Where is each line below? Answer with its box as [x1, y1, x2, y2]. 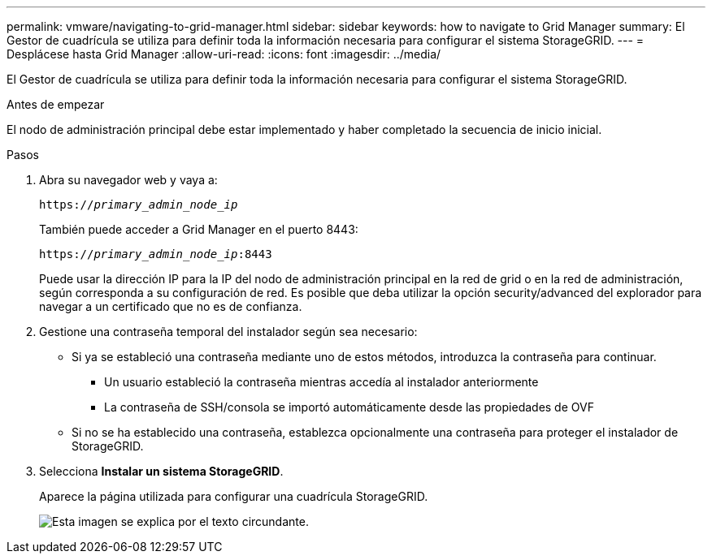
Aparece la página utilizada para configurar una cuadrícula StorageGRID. [39, 489, 428, 503]
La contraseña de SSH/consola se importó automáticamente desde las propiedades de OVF [104, 400, 594, 414]
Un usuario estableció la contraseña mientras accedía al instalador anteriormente [104, 375, 539, 389]
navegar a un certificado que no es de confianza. [39, 299, 302, 313]
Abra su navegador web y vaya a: [39, 173, 218, 187]
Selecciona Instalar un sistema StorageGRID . [39, 464, 284, 478]
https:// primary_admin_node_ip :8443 [39, 248, 272, 261]
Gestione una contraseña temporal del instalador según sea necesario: [39, 325, 418, 338]
